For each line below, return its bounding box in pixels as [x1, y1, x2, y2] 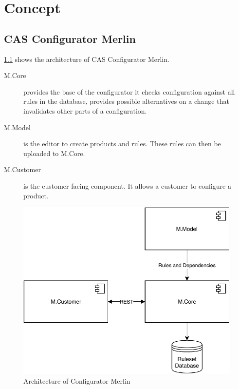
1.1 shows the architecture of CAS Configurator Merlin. [4, 54, 169, 64]
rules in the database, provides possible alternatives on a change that [23, 96, 229, 106]
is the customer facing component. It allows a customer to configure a [23, 180, 231, 191]
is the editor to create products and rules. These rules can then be [23, 138, 221, 149]
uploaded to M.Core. [23, 148, 85, 158]
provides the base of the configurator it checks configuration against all [23, 86, 235, 97]
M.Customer [4, 164, 41, 175]
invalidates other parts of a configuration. [23, 105, 147, 116]
